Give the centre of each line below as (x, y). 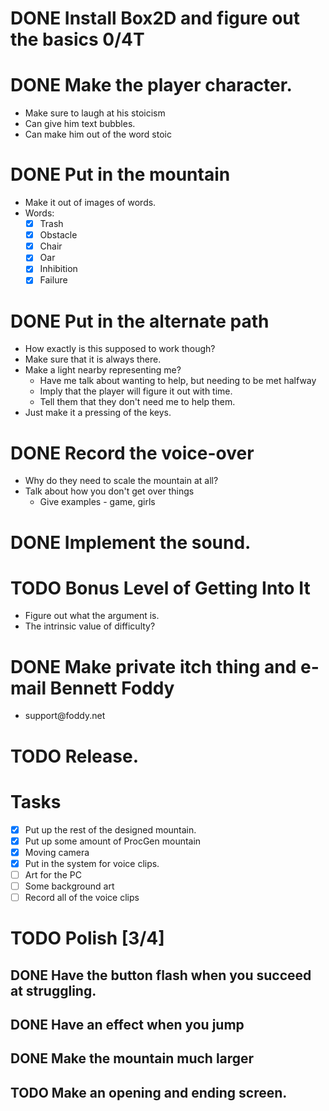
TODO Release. (75, 756)
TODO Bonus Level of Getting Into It (160, 588)
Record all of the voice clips (82, 897)
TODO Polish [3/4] (87, 938)
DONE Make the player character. (151, 85)
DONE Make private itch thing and (153, 666)
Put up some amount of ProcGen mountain (113, 841)
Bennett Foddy (112, 688)
